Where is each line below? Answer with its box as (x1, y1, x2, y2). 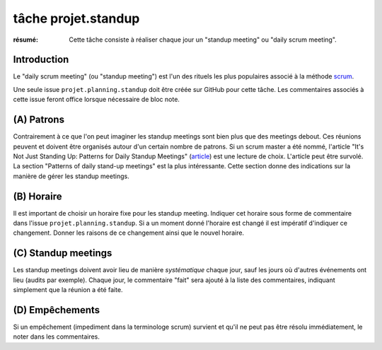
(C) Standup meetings (13, 247, 112, 259)
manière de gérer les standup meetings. (13, 172, 130, 180)
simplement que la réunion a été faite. (13, 286, 123, 294)
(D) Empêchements (13, 304, 100, 316)
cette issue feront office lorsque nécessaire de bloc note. (13, 95, 180, 104)
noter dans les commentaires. (13, 332, 100, 341)
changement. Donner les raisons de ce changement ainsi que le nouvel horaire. (13, 228, 244, 237)
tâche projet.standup (13, 11, 140, 26)
